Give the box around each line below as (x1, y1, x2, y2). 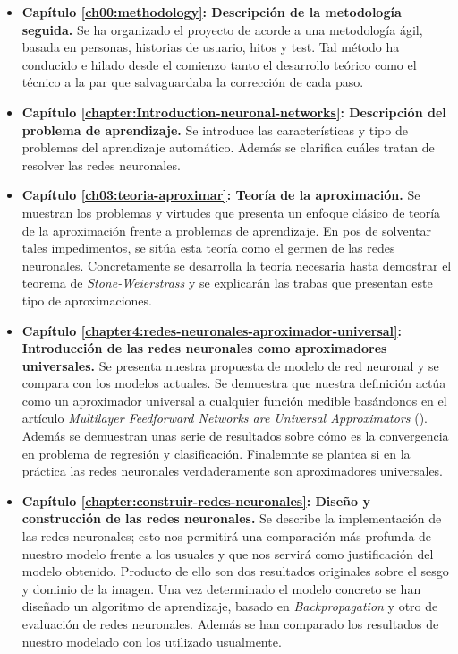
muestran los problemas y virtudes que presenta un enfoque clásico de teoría (21, 202, 441, 221)
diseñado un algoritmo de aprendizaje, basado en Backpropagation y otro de (21, 597, 438, 615)
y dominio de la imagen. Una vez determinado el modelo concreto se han (21, 579, 421, 598)
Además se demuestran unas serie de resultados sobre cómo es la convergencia (21, 426, 449, 445)
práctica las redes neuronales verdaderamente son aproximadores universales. (21, 461, 444, 480)
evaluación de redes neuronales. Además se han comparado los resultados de (21, 615, 439, 632)
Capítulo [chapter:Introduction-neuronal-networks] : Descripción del (21, 102, 446, 121)
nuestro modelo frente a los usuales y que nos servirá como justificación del (21, 544, 434, 563)
